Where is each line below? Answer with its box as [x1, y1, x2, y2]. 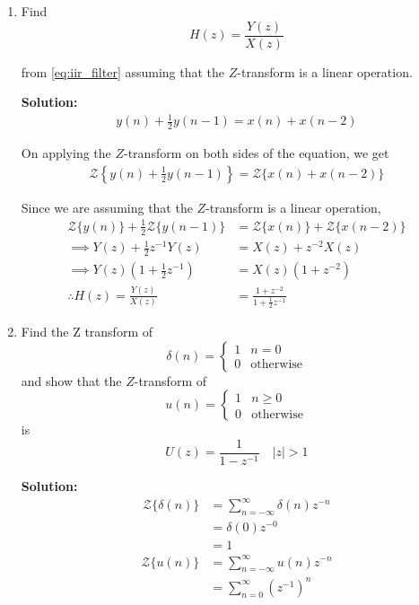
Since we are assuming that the [21, 197, 193, 216]
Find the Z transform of [21, 322, 153, 341]
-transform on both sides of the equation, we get [124, 144, 389, 162]
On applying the [21, 144, 111, 162]
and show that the [21, 371, 122, 390]
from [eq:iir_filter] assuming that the [21, 62, 225, 81]
